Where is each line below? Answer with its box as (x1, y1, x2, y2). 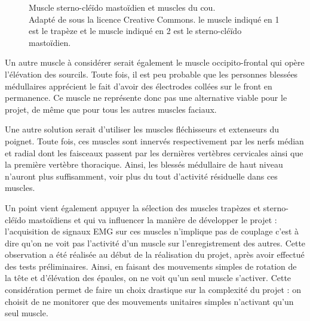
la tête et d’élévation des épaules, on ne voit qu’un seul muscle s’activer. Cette (5, 271, 291, 284)
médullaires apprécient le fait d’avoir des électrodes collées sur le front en (5, 79, 272, 92)
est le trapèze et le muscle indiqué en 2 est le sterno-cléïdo (29, 24, 242, 37)
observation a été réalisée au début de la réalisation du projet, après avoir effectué (5, 248, 305, 261)
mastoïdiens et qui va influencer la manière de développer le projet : (28, 213, 277, 226)
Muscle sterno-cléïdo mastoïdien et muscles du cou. (29, 1, 216, 13)
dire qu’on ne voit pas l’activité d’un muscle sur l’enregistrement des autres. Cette (5, 236, 306, 249)
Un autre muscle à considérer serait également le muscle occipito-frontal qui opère (5, 56, 305, 69)
